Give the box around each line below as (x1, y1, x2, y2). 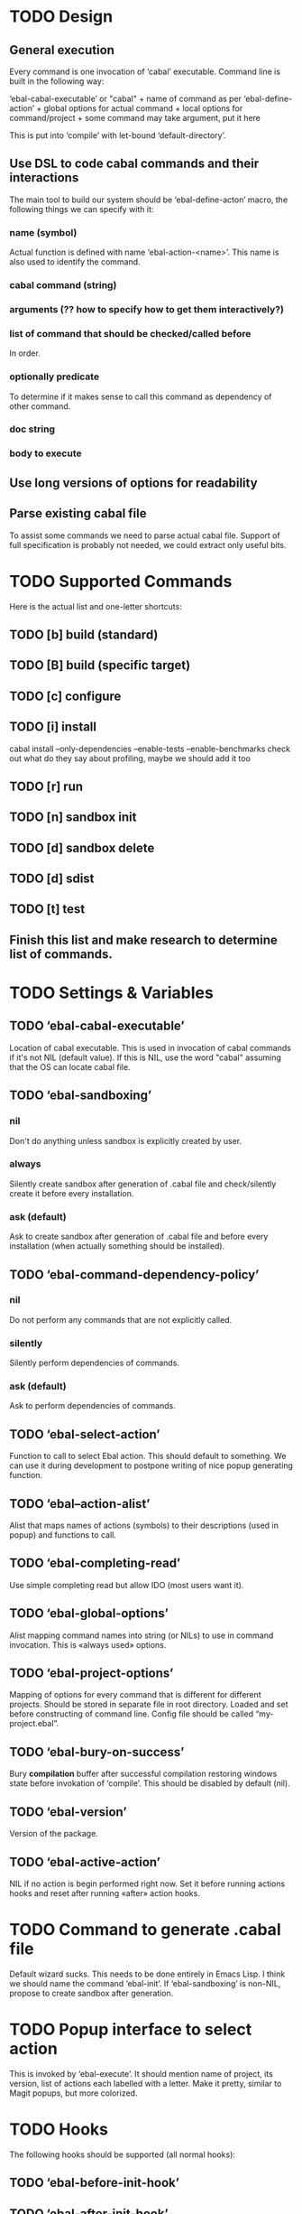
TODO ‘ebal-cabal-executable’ (9, 1019, 185, 1034)
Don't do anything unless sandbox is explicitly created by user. (9, 1135, 243, 1146)
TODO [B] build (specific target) (9, 657, 191, 674)
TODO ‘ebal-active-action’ (9, 1854, 160, 1870)
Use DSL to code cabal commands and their (9, 156, 260, 172)
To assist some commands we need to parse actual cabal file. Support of (9, 530, 281, 541)
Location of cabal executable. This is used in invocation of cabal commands (9, 1042, 291, 1053)
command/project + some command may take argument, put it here (9, 113, 261, 123)
